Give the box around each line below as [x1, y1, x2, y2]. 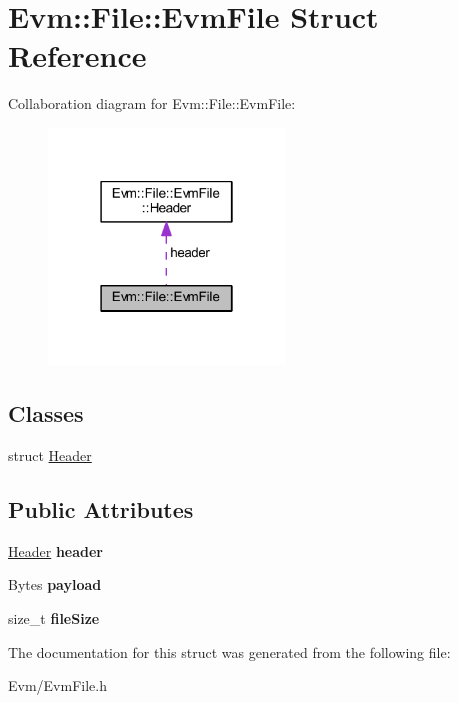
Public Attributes [8, 494, 194, 525]
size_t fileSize [8, 608, 100, 629]
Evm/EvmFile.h [8, 675, 107, 696]
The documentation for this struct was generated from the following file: [8, 641, 451, 662]
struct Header [8, 445, 92, 466]
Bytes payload [8, 574, 102, 595]
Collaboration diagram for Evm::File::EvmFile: [8, 93, 296, 114]
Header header [8, 540, 104, 561]
